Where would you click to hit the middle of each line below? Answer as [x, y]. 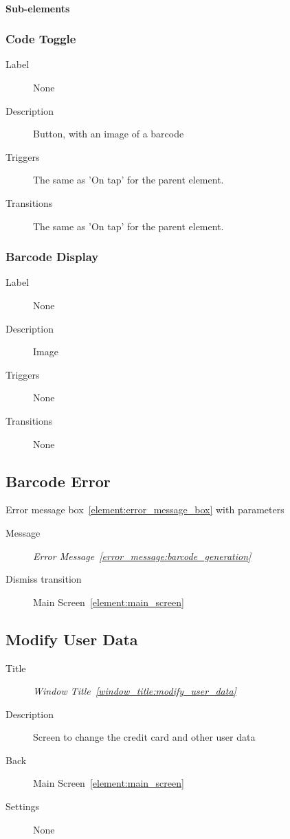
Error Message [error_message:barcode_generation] [142, 556]
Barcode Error [58, 481]
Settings [23, 806]
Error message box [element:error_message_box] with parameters [145, 510]
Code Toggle [41, 39]
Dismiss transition [44, 579]
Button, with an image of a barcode [109, 134]
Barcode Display [52, 257]
